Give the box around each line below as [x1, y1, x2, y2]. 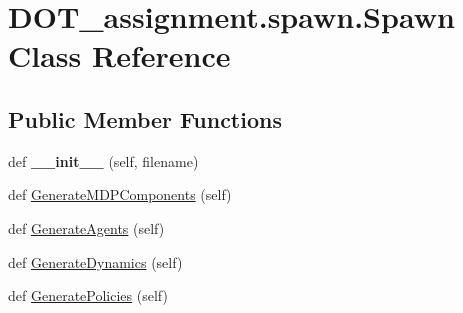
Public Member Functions [8, 103, 282, 134]
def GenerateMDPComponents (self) [8, 184, 232, 205]
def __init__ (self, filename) [8, 150, 199, 171]
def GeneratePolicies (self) [8, 285, 168, 306]
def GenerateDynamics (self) [8, 251, 183, 272]
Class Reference [8, 35, 231, 76]
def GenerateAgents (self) [8, 217, 165, 238]
